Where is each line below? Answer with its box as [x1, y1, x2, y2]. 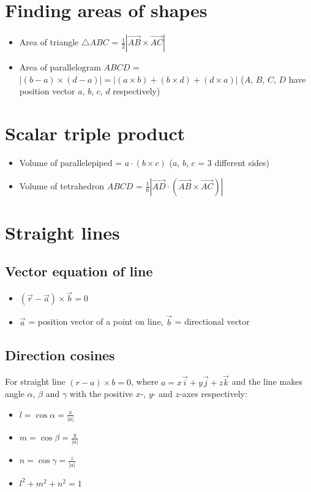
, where [130, 375, 159, 388]
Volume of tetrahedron [19, 179, 104, 192]
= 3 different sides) [198, 156, 270, 169]
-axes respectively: [179, 387, 247, 400]
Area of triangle [19, 36, 79, 48]
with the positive [69, 387, 133, 400]
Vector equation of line [5, 262, 153, 281]
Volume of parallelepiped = [19, 156, 122, 169]
